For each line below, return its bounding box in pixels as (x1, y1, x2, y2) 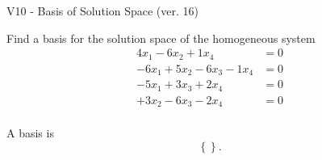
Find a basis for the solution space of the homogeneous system (6, 29, 316, 46)
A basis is (6, 124, 54, 141)
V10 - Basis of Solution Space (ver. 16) (6, 2, 199, 19)
